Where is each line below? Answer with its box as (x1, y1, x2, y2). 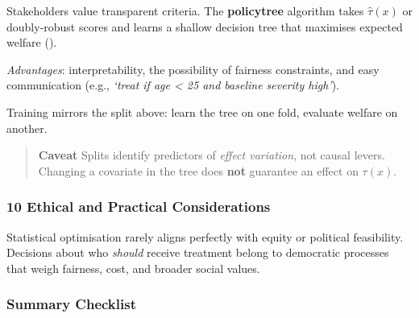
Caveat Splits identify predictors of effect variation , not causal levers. (38, 147, 385, 163)
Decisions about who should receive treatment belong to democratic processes (6, 244, 389, 261)
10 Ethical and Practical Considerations (6, 196, 271, 217)
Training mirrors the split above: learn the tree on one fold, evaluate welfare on (6, 103, 398, 120)
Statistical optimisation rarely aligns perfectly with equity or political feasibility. (6, 228, 404, 245)
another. (6, 119, 48, 136)
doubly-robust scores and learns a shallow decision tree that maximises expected (6, 18, 403, 35)
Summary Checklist (6, 294, 136, 314)
